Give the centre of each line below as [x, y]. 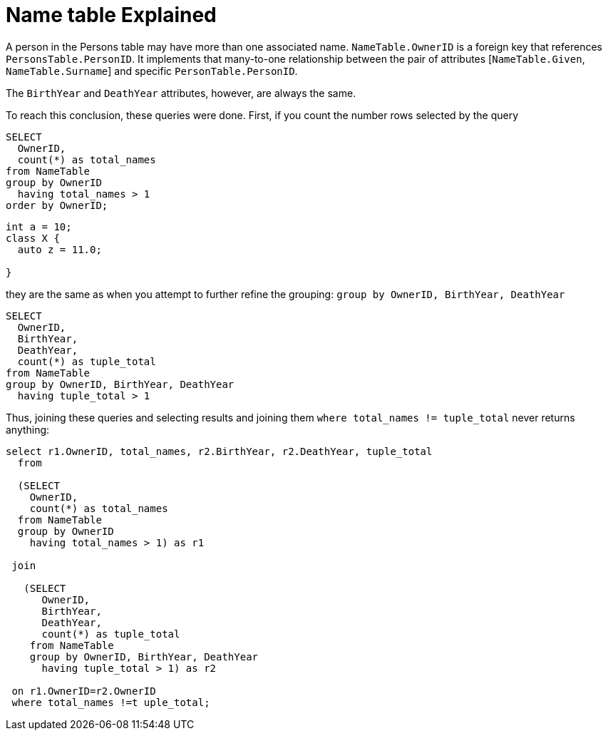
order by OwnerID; [57, 205]
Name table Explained [111, 15]
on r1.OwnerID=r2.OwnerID [84, 691]
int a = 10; [39, 226]
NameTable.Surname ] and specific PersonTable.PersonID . [152, 71]
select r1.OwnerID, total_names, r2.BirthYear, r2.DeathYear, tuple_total [219, 451]
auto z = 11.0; [60, 249]
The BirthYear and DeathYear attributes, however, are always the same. [181, 93]
